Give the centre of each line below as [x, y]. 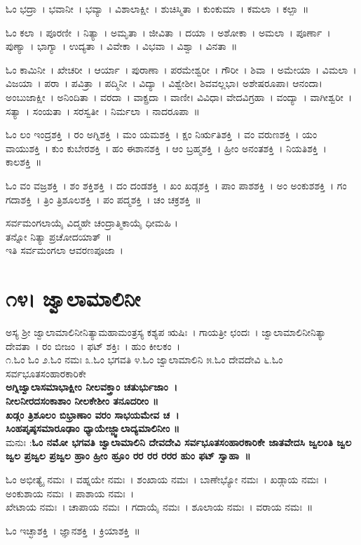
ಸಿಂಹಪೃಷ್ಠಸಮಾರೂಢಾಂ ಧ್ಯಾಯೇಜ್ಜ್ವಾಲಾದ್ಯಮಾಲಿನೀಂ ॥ [93, 428]
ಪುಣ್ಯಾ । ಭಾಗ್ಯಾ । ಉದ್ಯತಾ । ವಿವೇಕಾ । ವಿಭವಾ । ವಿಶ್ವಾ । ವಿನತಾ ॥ [122, 46]
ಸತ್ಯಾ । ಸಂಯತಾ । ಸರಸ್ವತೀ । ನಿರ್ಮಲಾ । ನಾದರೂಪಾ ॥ [103, 110]
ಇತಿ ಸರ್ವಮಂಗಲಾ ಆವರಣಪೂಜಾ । [64, 250]
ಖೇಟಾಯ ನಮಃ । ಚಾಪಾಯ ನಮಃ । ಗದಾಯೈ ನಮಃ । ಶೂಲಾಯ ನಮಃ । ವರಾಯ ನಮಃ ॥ [159, 507]
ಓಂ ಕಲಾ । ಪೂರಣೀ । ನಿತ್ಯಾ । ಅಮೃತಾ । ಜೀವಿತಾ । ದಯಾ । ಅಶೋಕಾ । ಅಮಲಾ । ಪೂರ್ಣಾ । [168, 32]
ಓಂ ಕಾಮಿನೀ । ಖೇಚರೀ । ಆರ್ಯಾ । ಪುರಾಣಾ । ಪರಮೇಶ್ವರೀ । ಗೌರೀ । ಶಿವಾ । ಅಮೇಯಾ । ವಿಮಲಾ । [181, 69]
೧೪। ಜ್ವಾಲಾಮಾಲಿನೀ [73, 298]
